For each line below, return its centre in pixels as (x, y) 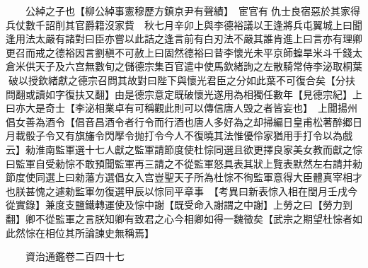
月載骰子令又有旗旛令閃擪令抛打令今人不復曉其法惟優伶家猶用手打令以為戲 (179, 135)
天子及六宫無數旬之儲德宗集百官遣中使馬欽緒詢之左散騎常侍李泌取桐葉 (199, 66)
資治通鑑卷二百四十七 (75, 256)
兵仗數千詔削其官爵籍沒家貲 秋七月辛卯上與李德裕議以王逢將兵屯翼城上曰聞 (184, 24)
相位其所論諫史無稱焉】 (99, 232)
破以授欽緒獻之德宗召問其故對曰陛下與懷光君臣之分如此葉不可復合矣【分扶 (182, 80)
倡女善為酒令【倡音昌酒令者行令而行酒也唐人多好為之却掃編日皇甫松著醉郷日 (184, 121)
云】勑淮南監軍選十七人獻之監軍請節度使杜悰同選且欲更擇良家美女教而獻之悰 (184, 149)
